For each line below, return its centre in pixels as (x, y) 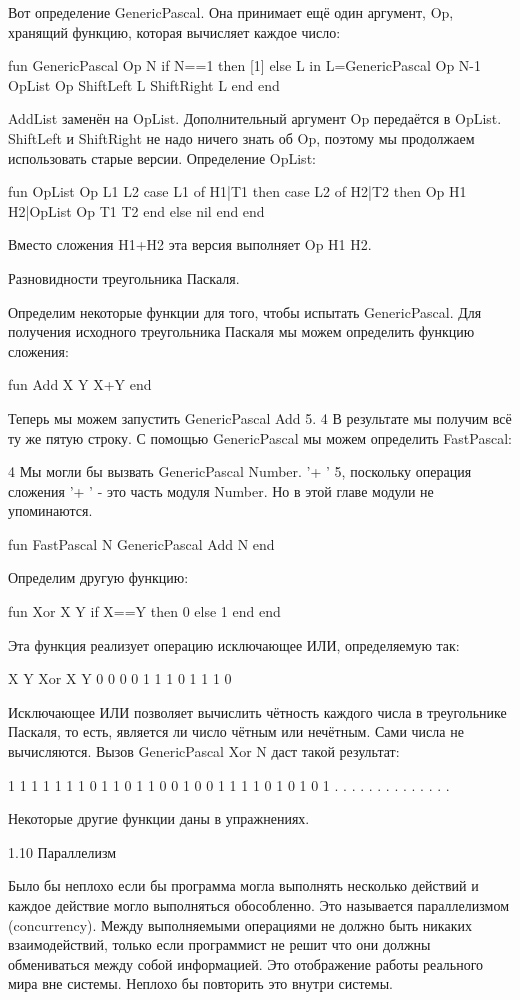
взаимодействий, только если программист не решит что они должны (219, 944)
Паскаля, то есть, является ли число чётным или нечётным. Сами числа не (236, 731)
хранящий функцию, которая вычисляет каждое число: (174, 31)
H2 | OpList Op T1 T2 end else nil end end (136, 210)
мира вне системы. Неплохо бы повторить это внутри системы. (200, 983)
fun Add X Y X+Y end (80, 384)
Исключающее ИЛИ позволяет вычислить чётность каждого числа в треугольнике (257, 711)
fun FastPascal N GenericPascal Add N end (141, 543)
